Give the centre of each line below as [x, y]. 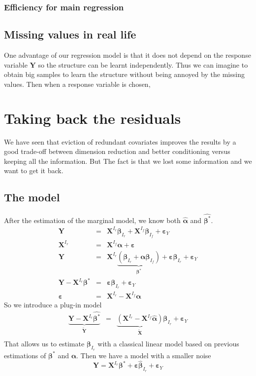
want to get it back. [34, 170]
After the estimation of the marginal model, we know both [92, 220]
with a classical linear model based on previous [168, 344]
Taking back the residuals [93, 118]
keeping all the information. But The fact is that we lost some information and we [128, 161]
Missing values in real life [70, 34]
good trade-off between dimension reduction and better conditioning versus [117, 151]
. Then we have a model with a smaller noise [144, 355]
